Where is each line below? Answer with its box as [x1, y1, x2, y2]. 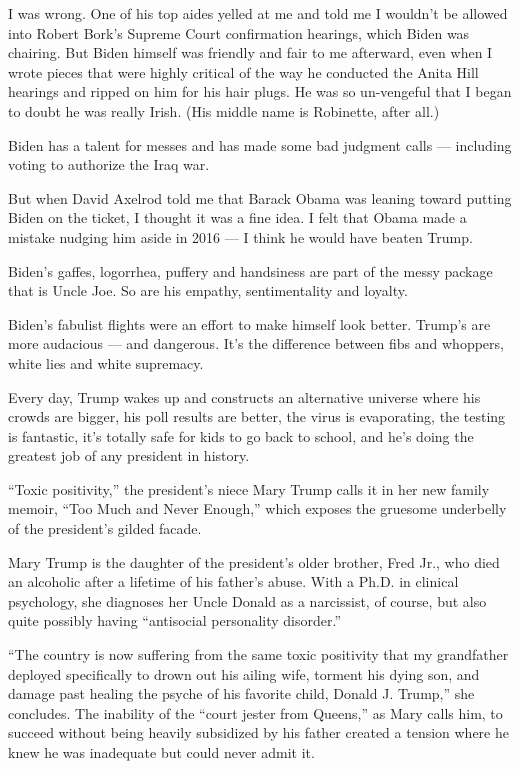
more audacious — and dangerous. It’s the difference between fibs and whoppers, [8, 333, 504, 354]
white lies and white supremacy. [8, 352, 204, 373]
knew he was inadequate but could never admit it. [8, 742, 315, 762]
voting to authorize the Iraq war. [8, 154, 210, 175]
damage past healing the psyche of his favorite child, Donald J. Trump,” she [8, 683, 475, 704]
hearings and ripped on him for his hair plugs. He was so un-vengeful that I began [8, 81, 512, 102]
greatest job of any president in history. [8, 445, 250, 466]
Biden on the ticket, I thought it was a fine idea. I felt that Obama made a [8, 207, 467, 228]
